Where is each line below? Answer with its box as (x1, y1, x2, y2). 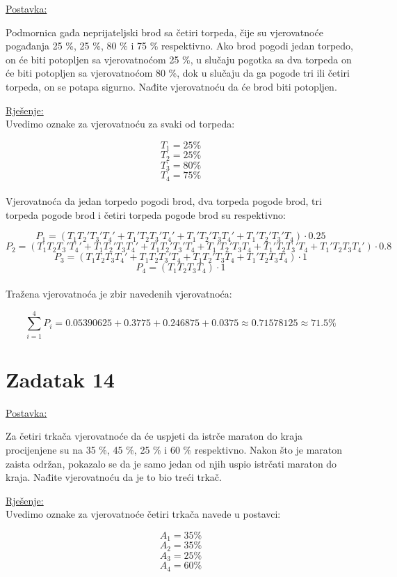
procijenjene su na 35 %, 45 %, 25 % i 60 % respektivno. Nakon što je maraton (6, 442, 343, 456)
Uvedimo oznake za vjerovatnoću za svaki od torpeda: (6, 116, 235, 131)
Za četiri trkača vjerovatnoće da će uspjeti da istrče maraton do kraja (6, 429, 302, 443)
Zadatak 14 (6, 364, 115, 393)
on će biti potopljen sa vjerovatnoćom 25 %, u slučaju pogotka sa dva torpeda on (6, 52, 352, 66)
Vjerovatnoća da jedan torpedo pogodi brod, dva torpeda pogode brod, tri (6, 194, 322, 208)
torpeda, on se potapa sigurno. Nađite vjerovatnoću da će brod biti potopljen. (6, 79, 337, 93)
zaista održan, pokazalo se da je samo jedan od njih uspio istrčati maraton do (6, 456, 337, 470)
